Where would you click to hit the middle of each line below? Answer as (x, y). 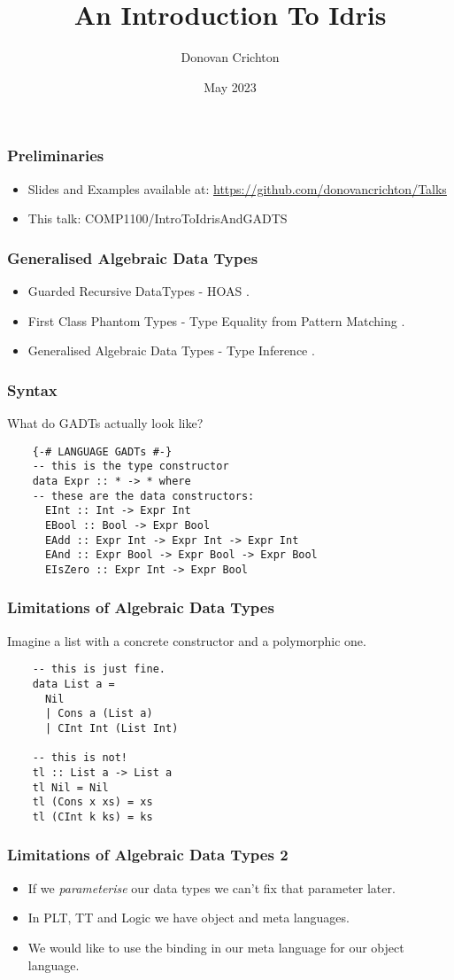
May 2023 (230, 86)
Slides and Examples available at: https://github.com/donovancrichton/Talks (237, 188)
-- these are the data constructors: (143, 496)
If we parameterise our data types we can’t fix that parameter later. (212, 887)
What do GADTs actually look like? (105, 423)
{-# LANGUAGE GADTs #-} (102, 451)
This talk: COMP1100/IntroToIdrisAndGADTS (158, 218)
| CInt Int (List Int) (112, 728)
